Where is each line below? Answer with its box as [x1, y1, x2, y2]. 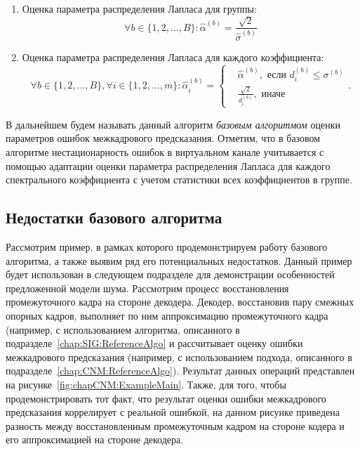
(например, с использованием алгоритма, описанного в [6, 322, 240, 336]
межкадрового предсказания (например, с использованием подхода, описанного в [6, 349, 352, 364]
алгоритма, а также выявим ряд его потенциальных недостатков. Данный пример [6, 253, 352, 268]
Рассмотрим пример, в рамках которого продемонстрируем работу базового [6, 240, 328, 254]
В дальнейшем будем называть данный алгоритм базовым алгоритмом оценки [6, 117, 340, 131]
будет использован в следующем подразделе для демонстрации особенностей [6, 267, 335, 282]
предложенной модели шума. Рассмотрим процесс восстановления [6, 280, 289, 295]
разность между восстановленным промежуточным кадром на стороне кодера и [6, 418, 345, 433]
